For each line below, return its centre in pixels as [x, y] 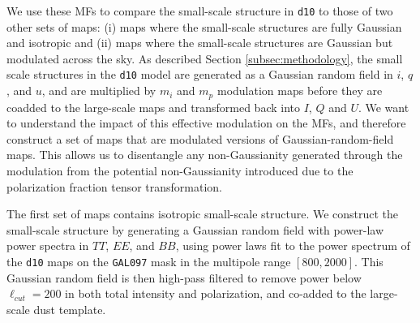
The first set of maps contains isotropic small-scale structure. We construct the [203, 214]
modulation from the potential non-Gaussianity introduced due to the [180, 170]
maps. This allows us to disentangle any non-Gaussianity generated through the [205, 155]
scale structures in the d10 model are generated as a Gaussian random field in [200, 74]
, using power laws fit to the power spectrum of [293, 245]
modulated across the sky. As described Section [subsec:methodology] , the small [205, 58]
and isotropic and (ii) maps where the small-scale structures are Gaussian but [200, 43]
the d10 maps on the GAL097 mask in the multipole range [149, 261]
